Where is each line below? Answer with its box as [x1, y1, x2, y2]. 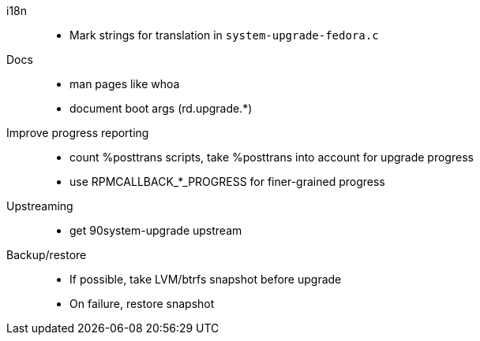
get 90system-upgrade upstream [69, 224, 242, 237]
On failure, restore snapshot [69, 297, 215, 310]
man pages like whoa [69, 77, 180, 91]
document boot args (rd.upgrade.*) [69, 102, 253, 115]
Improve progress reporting [6, 126, 149, 139]
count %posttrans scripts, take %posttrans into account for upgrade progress [69, 150, 474, 164]
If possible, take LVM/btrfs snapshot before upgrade [69, 272, 342, 286]
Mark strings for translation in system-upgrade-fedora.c [69, 28, 379, 42]
